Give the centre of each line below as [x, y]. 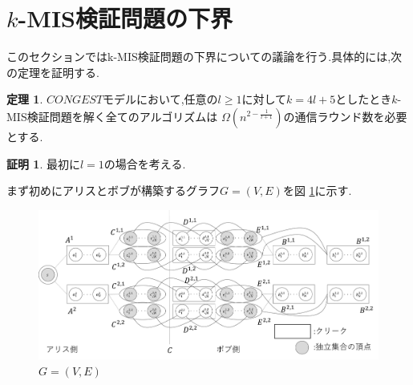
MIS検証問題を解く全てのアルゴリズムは [112, 116]
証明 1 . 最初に [43, 163]
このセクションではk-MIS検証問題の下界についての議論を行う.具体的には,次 [204, 57]
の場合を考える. [145, 163]
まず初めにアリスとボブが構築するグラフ [113, 190]
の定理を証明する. [53, 72]
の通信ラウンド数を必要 [345, 116]
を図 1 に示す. [317, 190]
